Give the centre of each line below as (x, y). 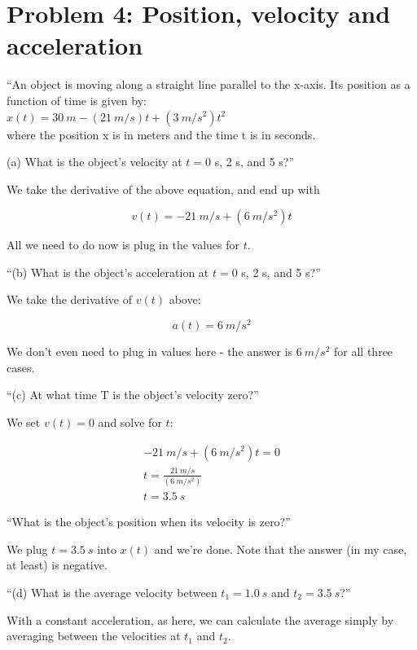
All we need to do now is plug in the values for (123, 245)
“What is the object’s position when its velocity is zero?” (149, 522)
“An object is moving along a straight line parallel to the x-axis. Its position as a (208, 84)
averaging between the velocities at (94, 636)
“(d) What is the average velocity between (112, 593)
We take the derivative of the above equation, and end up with (163, 189)
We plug (27, 549)
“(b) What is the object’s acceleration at (108, 272)
